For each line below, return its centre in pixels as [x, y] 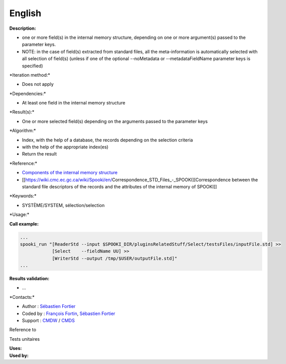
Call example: [24, 224]
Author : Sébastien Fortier [49, 306]
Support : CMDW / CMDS [49, 321]
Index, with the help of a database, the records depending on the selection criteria [107, 140]
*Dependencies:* [28, 93]
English [25, 13]
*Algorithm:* [23, 131]
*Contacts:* [22, 297]
